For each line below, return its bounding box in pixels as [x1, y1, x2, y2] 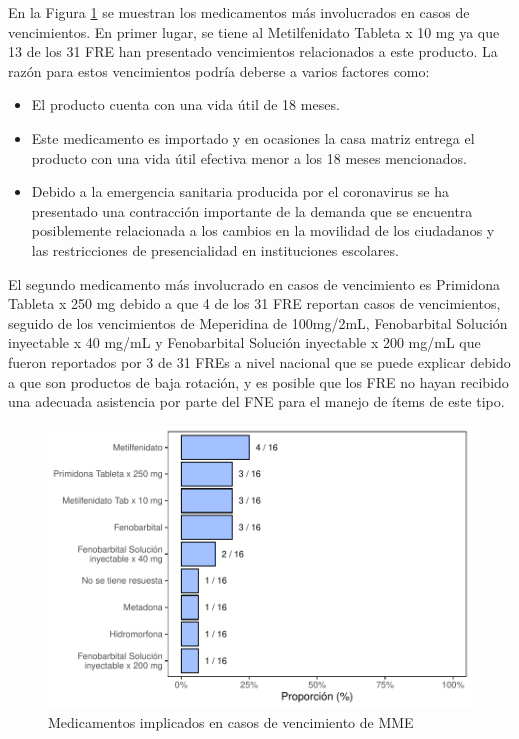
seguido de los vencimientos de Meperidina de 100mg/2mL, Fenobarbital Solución [8, 312, 508, 333]
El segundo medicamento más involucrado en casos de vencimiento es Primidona [8, 273, 500, 294]
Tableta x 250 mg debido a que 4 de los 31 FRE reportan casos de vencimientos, [8, 293, 501, 314]
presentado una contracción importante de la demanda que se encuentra [31, 200, 473, 221]
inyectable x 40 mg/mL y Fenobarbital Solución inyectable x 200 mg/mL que [8, 332, 481, 353]
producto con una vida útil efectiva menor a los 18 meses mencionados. [31, 147, 467, 168]
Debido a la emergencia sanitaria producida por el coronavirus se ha [31, 181, 449, 202]
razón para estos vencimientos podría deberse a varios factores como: [8, 60, 430, 81]
